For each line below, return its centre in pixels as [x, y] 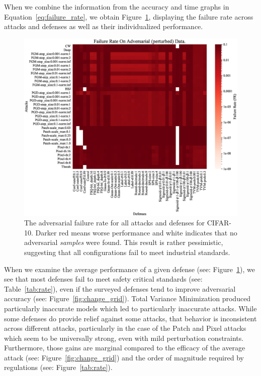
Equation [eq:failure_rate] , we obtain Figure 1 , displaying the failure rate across [129, 16]
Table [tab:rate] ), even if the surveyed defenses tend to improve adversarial [120, 288]
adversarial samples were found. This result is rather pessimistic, [124, 242]
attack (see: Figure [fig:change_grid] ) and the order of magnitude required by [124, 357]
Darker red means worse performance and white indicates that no [136, 232]
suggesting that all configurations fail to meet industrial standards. [127, 252]
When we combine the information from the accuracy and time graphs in [117, 7]
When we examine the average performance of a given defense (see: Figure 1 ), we [129, 269]
